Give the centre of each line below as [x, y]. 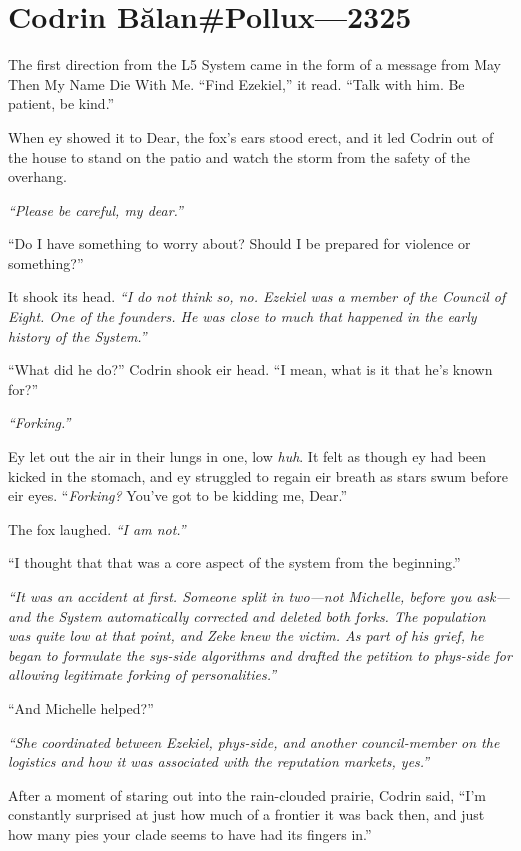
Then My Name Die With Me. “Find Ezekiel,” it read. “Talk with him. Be [236, 83]
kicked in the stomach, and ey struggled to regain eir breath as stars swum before [258, 475]
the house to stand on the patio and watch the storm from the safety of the [239, 156]
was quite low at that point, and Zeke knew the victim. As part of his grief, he [246, 635]
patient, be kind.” [61, 103]
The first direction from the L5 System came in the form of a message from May [254, 64]
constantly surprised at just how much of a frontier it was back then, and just [246, 814]
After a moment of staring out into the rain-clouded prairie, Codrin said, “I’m [247, 794]
